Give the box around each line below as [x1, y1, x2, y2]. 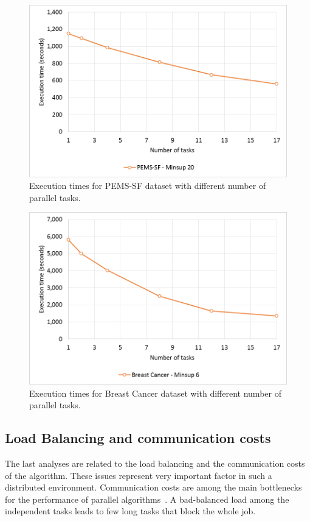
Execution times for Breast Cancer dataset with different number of [29, 386, 281, 399]
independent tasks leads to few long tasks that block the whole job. [5, 505, 256, 517]
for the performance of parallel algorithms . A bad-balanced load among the [5, 492, 289, 505]
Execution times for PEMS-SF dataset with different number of [29, 179, 266, 192]
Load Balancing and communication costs [5, 428, 271, 447]
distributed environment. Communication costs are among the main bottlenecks [5, 481, 302, 494]
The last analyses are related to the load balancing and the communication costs [5, 457, 305, 470]
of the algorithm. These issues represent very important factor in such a [5, 469, 272, 481]
